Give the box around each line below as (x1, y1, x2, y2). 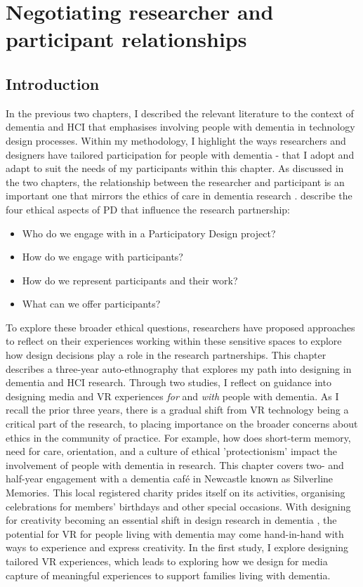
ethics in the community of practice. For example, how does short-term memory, (6, 430, 351, 444)
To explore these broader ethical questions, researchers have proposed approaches (6, 319, 355, 334)
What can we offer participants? (22, 296, 161, 311)
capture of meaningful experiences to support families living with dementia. (6, 567, 331, 582)
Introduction (6, 72, 100, 94)
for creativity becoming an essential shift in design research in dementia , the (6, 513, 337, 527)
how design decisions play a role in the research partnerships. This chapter (6, 348, 326, 362)
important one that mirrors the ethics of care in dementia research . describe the (6, 188, 352, 203)
